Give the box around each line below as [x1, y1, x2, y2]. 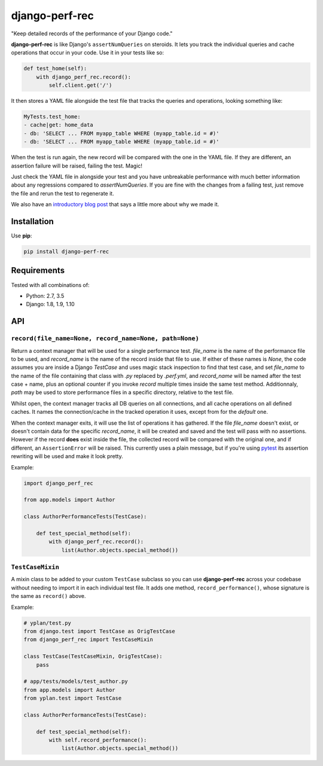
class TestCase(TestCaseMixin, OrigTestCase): [23, 653, 163, 660]
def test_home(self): [23, 65, 87, 72]
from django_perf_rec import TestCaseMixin [23, 636, 154, 643]
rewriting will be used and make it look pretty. [11, 453, 123, 460]
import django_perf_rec [23, 480, 94, 487]
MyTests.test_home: [23, 114, 81, 120]
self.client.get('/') [48, 82, 112, 89]
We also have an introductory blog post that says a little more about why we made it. [11, 201, 220, 208]
